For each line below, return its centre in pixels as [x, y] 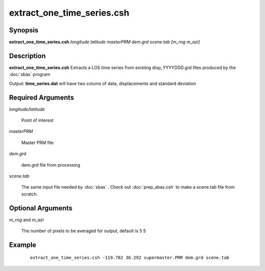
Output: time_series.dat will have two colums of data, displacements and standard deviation [103, 83]
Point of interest [38, 121]
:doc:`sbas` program [30, 74]
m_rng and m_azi [26, 220]
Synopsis [24, 30]
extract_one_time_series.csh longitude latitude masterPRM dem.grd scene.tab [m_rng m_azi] [105, 42]
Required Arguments [41, 97]
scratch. [30, 194]
